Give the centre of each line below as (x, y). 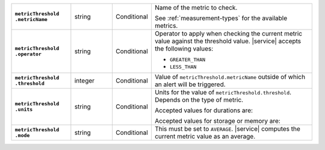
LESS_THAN (183, 67)
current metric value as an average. (205, 136)
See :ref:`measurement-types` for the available (221, 18)
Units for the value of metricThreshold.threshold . (223, 92)
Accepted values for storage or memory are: (218, 121)
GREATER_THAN (187, 60)
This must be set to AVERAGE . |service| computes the (227, 129)
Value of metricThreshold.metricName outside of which (230, 77)
